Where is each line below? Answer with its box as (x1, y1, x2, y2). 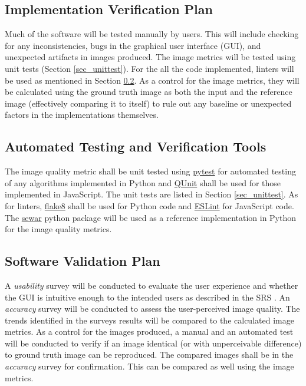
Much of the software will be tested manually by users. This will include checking (5, 28, 299, 40)
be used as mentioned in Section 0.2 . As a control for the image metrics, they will (5, 74, 300, 86)
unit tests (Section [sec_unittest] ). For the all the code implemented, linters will (5, 62, 294, 74)
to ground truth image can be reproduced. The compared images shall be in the (5, 348, 294, 361)
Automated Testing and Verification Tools (5, 137, 266, 156)
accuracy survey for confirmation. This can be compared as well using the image (5, 360, 294, 372)
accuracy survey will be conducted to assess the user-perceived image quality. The (5, 302, 300, 315)
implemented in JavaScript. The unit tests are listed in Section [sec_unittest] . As (5, 188, 298, 200)
